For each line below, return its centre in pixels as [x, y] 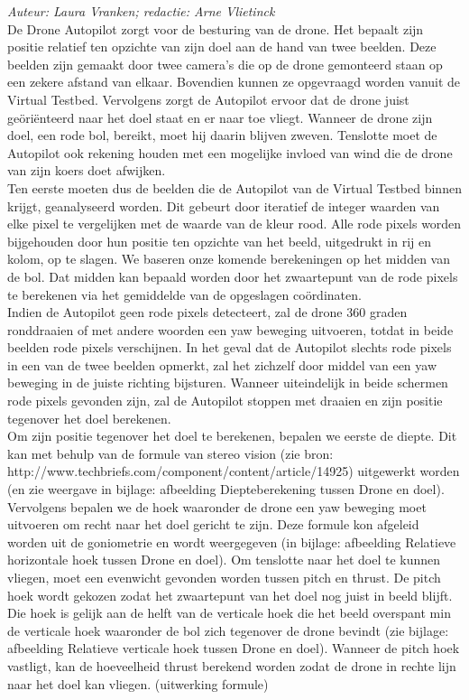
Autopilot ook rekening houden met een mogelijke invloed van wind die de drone [230, 152]
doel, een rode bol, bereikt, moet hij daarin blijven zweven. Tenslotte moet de [222, 135]
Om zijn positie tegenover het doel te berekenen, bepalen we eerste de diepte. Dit [232, 436]
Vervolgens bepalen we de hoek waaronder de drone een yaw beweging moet [217, 506]
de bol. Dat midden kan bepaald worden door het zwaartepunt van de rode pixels [233, 276]
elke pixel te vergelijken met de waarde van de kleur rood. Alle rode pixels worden [234, 224]
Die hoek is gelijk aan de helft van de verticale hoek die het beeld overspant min [229, 613]
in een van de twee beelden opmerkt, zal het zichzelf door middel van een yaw [222, 364]
